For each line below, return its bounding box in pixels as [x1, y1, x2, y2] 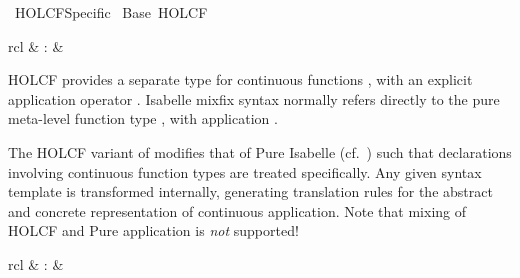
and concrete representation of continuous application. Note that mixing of [8, 200, 467, 221]
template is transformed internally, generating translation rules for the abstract [8, 181, 493, 202]
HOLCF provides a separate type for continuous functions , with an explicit [8, 69, 473, 90]
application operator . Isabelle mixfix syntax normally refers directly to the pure [8, 88, 500, 109]
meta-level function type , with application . [8, 108, 278, 129]
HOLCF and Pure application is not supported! [8, 220, 299, 241]
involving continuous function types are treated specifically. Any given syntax [8, 161, 482, 182]
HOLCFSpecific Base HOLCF [14, 2, 208, 22]
